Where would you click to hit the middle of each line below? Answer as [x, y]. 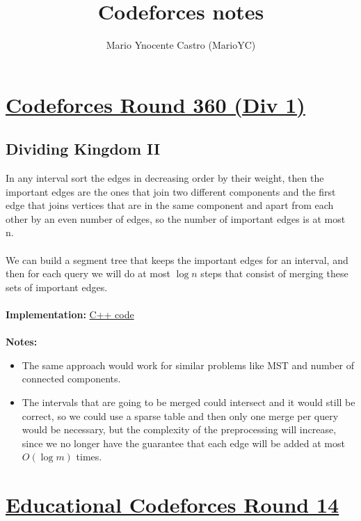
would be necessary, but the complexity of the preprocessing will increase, [179, 429]
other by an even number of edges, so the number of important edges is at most [176, 218]
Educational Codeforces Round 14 [173, 505]
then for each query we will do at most [88, 273]
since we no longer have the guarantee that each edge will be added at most [183, 443]
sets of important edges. [57, 287]
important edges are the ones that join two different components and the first [171, 191]
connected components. [71, 379]
